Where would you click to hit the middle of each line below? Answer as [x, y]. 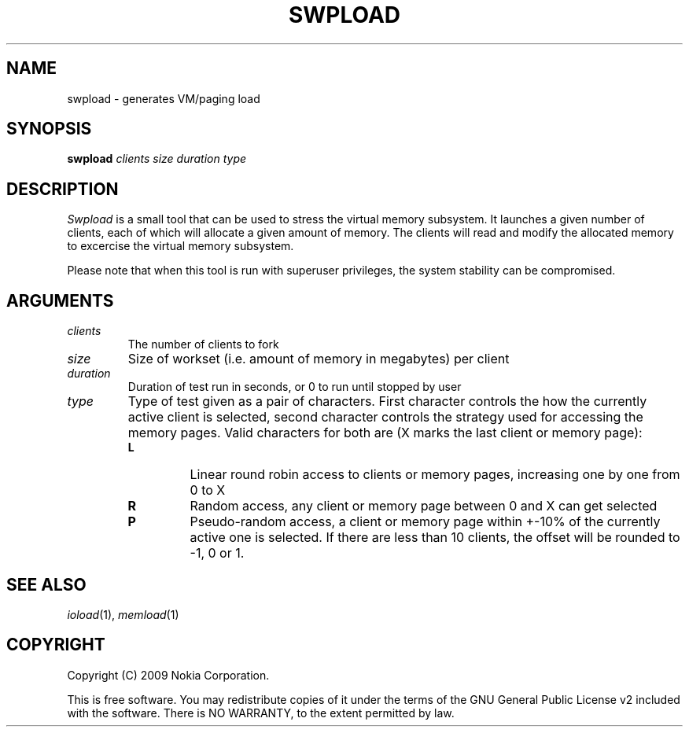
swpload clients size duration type [157, 159]
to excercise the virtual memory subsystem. [181, 246]
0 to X [208, 490]
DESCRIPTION [63, 189]
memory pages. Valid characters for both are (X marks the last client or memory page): [385, 433]
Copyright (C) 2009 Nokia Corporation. [168, 675]
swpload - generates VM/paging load [164, 98]
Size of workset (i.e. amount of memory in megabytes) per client [319, 359]
